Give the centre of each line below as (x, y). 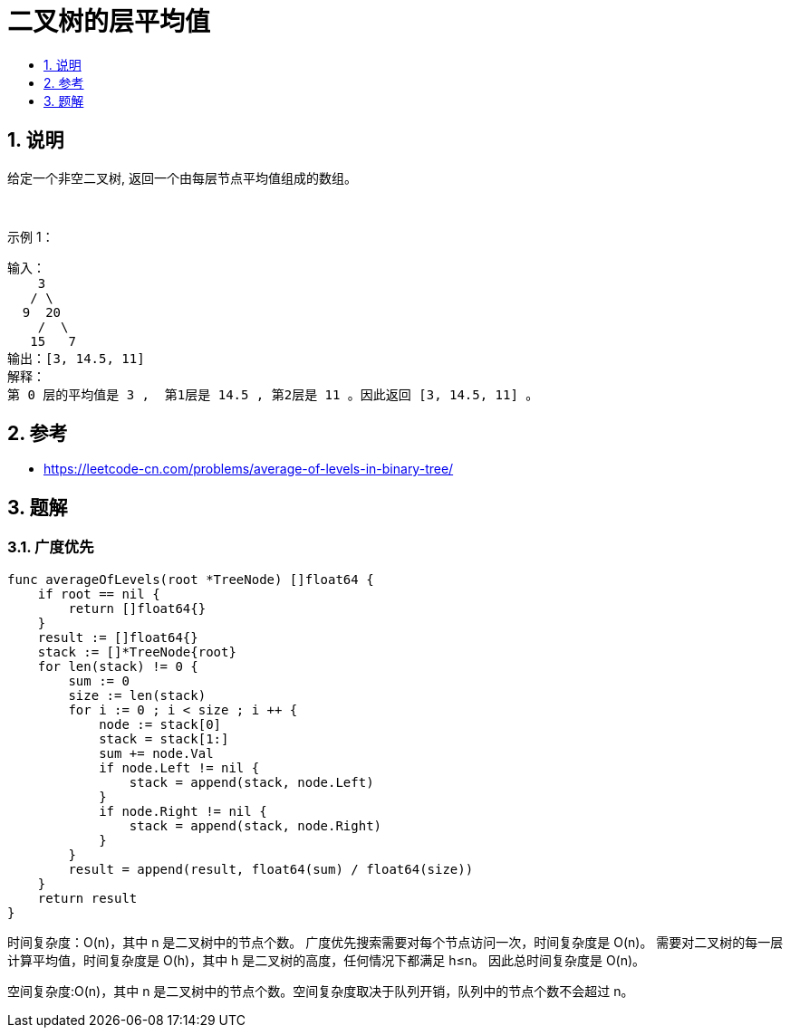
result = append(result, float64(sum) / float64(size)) (271, 869)
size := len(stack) (137, 695)
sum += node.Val (156, 753)
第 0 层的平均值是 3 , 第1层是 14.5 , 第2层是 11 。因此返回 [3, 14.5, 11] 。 (273, 394)
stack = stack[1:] (164, 738)
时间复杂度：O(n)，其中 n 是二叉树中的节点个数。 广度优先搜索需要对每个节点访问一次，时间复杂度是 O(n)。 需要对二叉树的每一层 (395, 942)
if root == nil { (99, 594)
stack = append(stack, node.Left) (251, 782)
